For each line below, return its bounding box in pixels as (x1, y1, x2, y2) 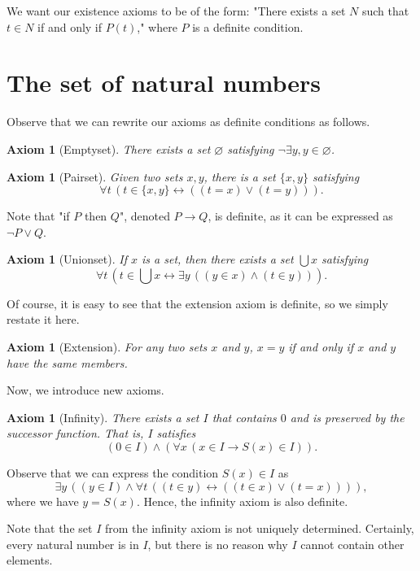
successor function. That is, (7, 425, 144, 442)
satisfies (156, 425, 196, 442)
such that (361, 2, 409, 19)
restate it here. (7, 311, 80, 328)
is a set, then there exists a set (142, 251, 294, 268)
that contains (212, 408, 277, 425)
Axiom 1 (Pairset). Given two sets (7, 168, 183, 185)
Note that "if (7, 207, 70, 224)
